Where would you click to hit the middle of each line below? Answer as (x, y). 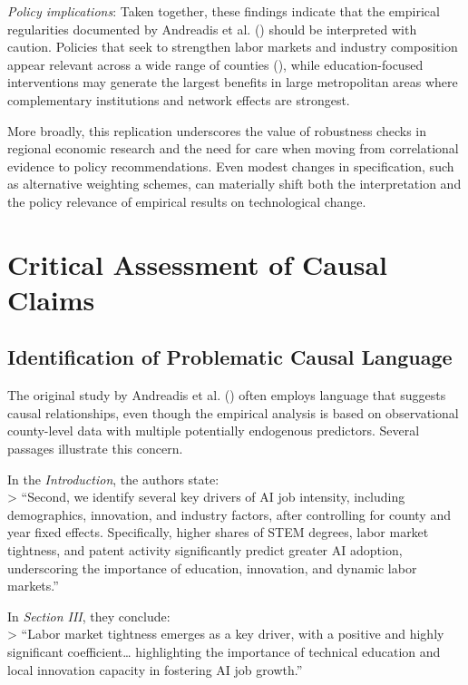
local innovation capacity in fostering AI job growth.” (155, 669)
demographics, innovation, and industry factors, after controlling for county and (229, 514)
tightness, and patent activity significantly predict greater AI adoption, (205, 550)
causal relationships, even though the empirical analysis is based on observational (233, 412)
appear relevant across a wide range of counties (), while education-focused (215, 64)
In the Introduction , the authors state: (113, 479)
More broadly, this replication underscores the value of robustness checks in (217, 130)
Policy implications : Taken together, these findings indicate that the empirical (224, 11)
